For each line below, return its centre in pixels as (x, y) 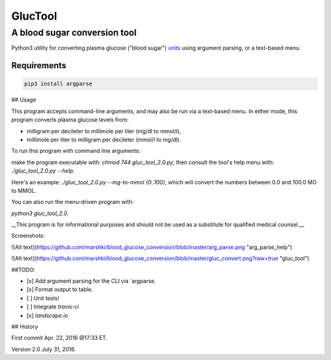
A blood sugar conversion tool (74, 33)
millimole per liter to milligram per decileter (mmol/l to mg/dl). (104, 139)
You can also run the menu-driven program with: (73, 202)
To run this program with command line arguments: (76, 151)
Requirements (39, 65)
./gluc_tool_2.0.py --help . (43, 171)
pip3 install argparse (58, 84)
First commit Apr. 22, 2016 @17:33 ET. (59, 338)
